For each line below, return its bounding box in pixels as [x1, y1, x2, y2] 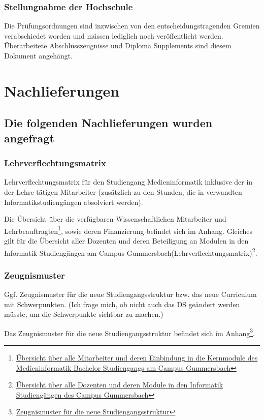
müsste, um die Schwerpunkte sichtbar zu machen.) [4, 309, 163, 319]
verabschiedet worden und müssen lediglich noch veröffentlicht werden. [4, 30, 223, 41]
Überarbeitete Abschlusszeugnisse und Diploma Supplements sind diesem [4, 40, 232, 51]
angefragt [4, 130, 54, 145]
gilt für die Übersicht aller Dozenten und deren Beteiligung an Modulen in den [4, 235, 249, 246]
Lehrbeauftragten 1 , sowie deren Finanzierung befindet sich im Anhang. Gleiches [4, 224, 252, 236]
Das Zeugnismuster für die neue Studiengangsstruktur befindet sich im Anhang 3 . [4, 326, 255, 338]
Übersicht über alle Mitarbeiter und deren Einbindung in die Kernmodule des [16, 352, 258, 363]
